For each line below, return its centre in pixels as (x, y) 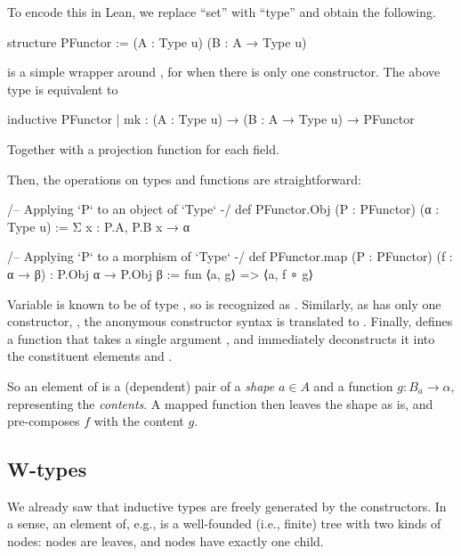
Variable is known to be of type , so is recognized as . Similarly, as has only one (224, 303)
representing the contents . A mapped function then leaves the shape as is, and (220, 403)
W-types (47, 469)
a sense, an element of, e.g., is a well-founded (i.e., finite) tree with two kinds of (224, 523)
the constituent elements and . (90, 356)
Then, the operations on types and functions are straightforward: (184, 179)
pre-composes (44, 421)
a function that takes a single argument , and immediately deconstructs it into (221, 338)
